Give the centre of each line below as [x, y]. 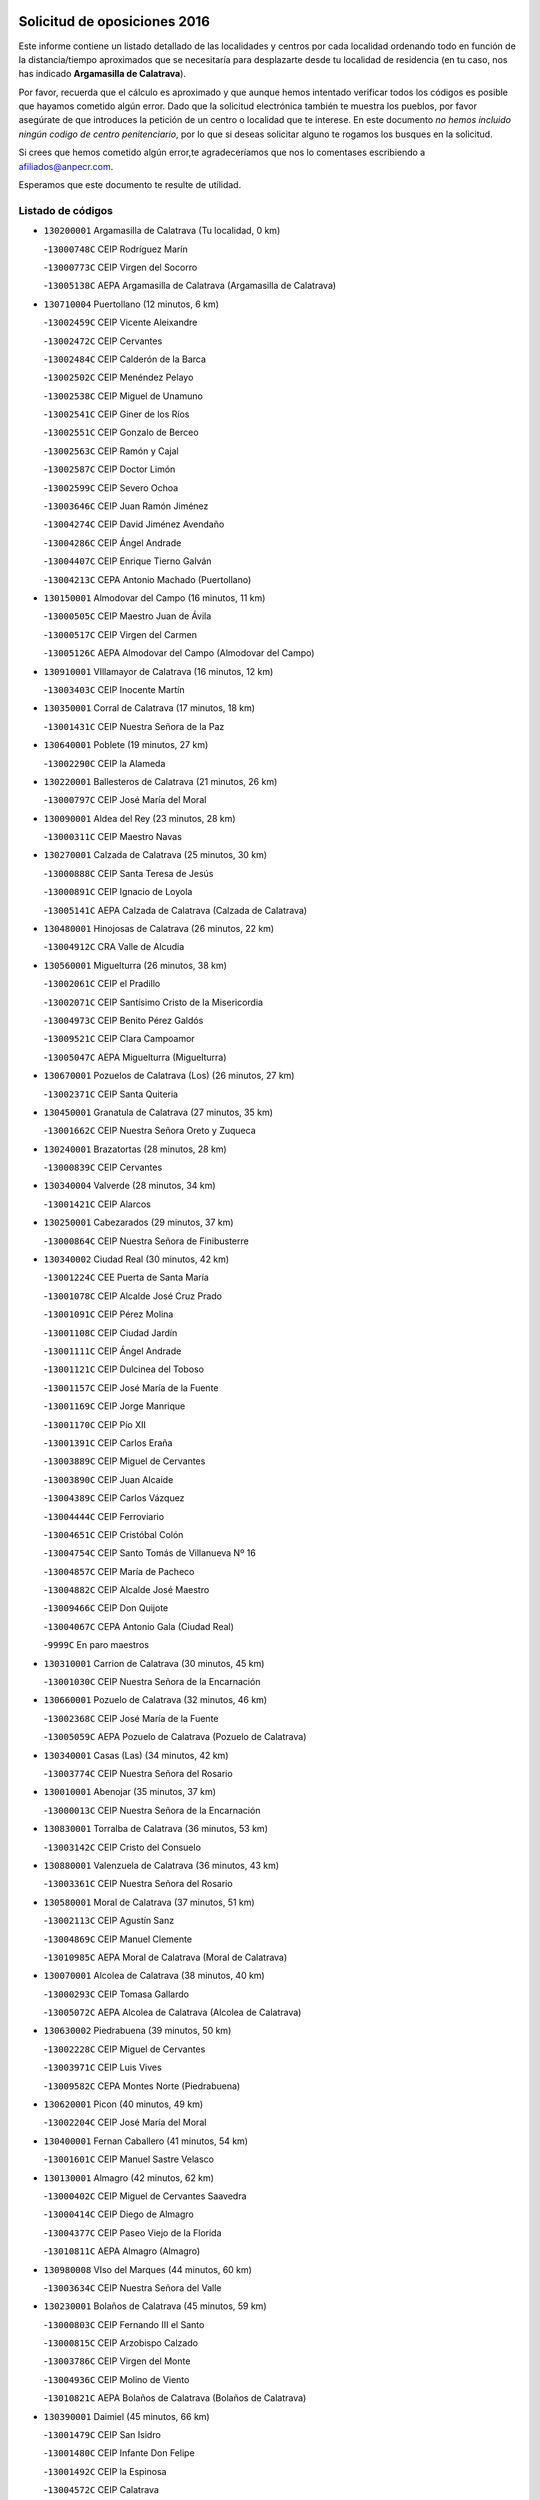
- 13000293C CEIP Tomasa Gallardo [116, 1994]
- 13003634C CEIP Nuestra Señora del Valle [132, 2287]
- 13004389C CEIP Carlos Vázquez [114, 1498]
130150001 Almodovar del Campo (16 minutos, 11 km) [154, 597]
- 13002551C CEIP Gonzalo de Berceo [121, 432]
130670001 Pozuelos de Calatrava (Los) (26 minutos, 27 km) [169, 1076]
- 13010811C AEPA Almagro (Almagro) [122, 2251]
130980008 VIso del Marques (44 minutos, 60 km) [147, 2269]
